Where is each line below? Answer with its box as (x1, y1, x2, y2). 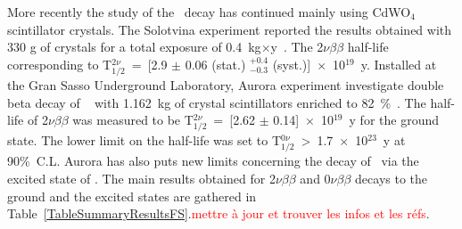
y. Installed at (360, 54, 437, 73)
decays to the (355, 169, 428, 188)
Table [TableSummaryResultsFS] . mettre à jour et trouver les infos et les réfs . (7, 204, 430, 223)
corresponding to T (7, 54, 112, 73)
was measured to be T (72, 110, 194, 129)
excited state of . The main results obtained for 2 (7, 169, 276, 188)
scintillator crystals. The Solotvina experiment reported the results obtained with (7, 20, 452, 38)
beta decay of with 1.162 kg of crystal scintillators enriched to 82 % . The (7, 93, 426, 111)
